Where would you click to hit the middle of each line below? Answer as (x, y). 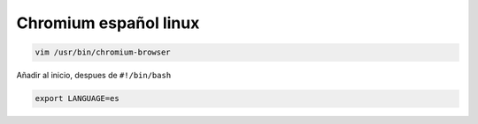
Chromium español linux (108, 23)
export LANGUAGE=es (77, 98)
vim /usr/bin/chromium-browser (103, 52)
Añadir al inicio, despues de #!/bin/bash (94, 76)
